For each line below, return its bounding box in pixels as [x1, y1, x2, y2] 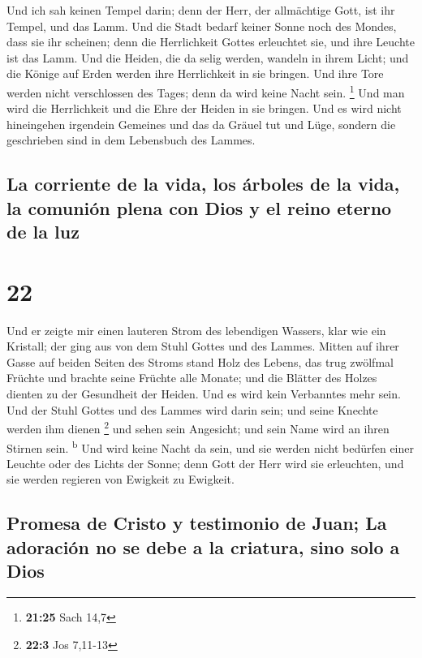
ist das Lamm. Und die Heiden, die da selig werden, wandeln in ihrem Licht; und [6, 49, 409, 66]
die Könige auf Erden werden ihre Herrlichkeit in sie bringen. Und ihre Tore [6, 65, 384, 82]
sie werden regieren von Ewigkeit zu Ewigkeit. [6, 471, 235, 488]
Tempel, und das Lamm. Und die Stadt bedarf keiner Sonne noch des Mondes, [6, 17, 397, 34]
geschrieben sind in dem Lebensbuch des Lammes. [6, 131, 256, 148]
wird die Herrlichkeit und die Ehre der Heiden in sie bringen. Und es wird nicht [6, 100, 402, 117]
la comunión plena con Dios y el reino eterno [6, 195, 392, 220]
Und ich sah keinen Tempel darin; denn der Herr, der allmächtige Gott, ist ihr [6, 2, 395, 18]
